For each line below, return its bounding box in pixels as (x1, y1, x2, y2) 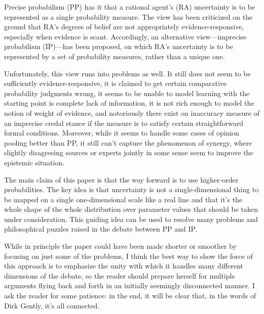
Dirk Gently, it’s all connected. (4, 300, 100, 310)
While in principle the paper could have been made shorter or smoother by (4, 241, 237, 251)
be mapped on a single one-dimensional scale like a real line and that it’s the (4, 194, 243, 204)
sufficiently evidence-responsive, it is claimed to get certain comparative (4, 78, 227, 88)
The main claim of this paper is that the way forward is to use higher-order (4, 174, 239, 185)
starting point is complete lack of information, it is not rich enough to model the (4, 98, 254, 108)
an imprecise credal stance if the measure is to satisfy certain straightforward (4, 117, 244, 128)
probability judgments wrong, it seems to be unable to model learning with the (4, 87, 250, 98)
